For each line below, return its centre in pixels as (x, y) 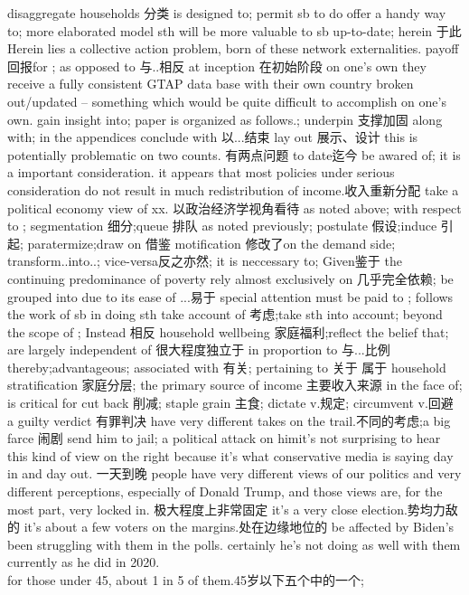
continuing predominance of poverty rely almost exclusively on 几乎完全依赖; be (230, 278)
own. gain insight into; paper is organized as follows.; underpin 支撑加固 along (225, 119)
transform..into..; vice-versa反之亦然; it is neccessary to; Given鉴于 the (205, 261)
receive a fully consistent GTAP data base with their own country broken (211, 84)
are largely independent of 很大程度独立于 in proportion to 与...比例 (199, 349)
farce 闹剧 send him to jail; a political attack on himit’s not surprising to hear (224, 438)
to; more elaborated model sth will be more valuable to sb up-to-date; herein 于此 (234, 30)
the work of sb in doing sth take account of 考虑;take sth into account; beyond (225, 314)
